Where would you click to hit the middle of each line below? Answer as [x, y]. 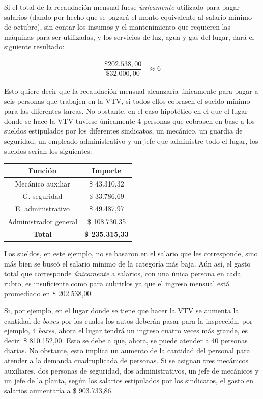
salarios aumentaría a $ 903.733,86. [59, 390]
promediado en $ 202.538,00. [49, 293]
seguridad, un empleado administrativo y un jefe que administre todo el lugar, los [131, 141]
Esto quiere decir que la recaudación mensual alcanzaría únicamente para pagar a [131, 91]
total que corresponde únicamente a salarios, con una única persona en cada [123, 273]
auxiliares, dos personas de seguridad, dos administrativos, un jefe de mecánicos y [131, 370]
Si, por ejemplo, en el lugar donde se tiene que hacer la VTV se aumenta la [122, 310]
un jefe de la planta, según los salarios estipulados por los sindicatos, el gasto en [129, 380]
